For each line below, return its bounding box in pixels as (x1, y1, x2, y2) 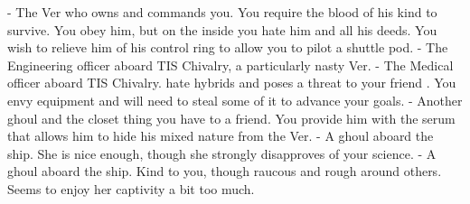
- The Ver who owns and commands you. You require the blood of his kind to (7, 3, 437, 21)
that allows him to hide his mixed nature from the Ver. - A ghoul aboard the (7, 126, 434, 145)
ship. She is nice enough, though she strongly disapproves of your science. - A (7, 144, 437, 162)
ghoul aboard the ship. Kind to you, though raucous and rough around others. (7, 162, 442, 181)
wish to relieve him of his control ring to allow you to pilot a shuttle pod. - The (7, 38, 448, 57)
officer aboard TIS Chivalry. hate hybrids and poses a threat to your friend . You (7, 73, 456, 92)
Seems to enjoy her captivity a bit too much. (7, 179, 255, 198)
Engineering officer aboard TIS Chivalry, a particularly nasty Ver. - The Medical (7, 55, 454, 74)
